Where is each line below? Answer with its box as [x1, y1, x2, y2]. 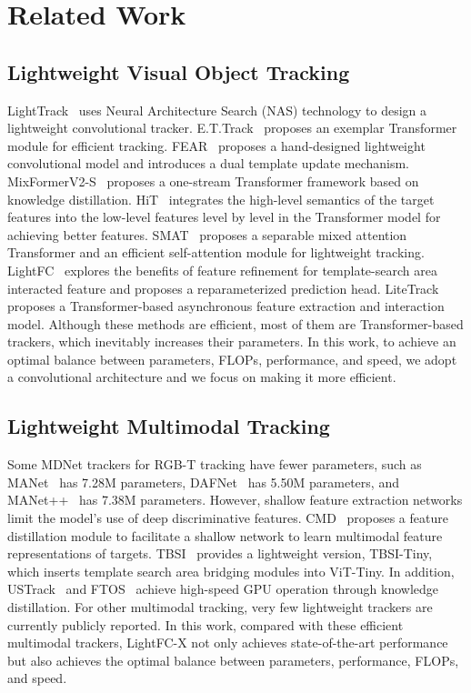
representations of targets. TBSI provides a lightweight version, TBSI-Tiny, [7, 544, 433, 563]
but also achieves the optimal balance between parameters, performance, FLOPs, [7, 650, 459, 669]
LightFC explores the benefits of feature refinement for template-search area [7, 260, 437, 279]
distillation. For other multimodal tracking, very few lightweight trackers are [7, 598, 433, 617]
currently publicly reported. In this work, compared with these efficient [7, 615, 404, 634]
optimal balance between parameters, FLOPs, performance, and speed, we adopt [7, 349, 457, 368]
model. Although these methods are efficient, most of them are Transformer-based [7, 314, 464, 333]
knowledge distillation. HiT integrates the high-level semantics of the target [7, 189, 435, 208]
